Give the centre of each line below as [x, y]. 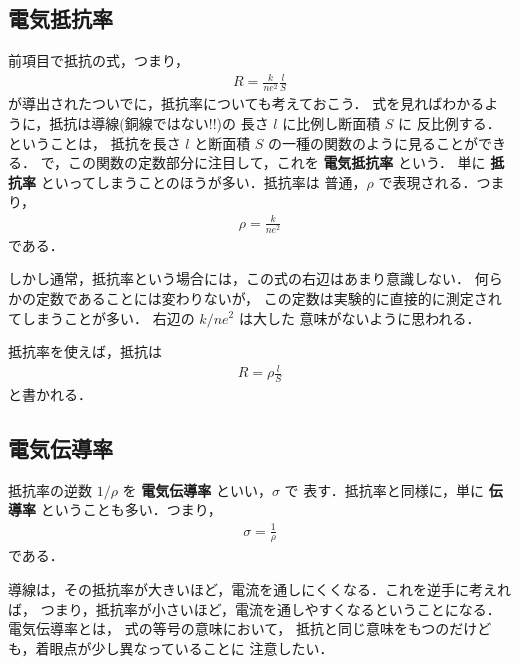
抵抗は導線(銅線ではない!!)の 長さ [159, 123]
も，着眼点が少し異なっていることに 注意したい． [171, 647]
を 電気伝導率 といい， [197, 489]
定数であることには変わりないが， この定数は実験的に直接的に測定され [268, 297]
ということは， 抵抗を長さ [94, 142]
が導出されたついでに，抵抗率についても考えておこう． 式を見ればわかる [246, 103]
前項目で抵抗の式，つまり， [99, 60]
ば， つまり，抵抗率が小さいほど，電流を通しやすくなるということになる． [254, 608]
